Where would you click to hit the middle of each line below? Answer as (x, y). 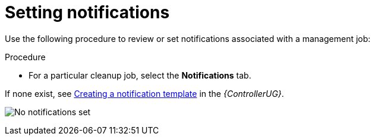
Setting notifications (87, 12)
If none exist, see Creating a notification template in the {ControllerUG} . (144, 93)
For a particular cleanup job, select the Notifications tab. (140, 75)
